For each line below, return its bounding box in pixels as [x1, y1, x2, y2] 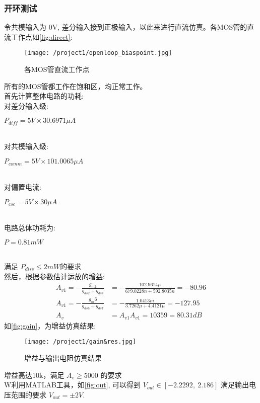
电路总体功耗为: [4, 222, 55, 232]
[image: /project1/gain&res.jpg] [24, 338, 136, 346]
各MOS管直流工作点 [24, 64, 90, 74]
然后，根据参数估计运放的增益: [4, 271, 105, 281]
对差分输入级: [4, 100, 48, 111]
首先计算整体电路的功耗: [4, 91, 84, 101]
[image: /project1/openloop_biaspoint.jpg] [24, 49, 172, 57]
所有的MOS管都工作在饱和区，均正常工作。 [4, 80, 147, 91]
